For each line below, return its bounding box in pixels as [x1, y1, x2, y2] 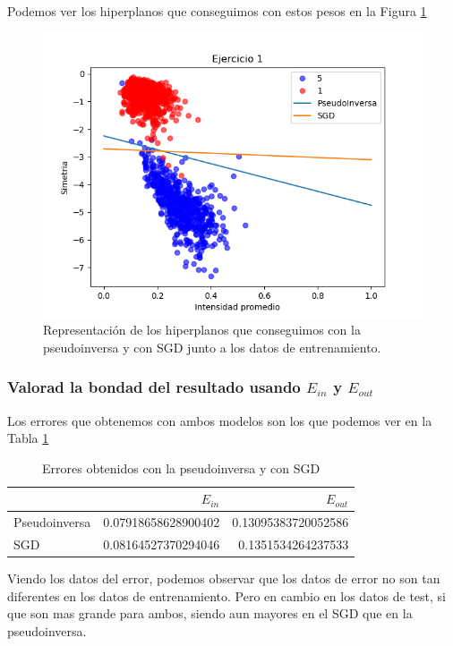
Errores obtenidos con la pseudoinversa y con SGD [42, 458, 321, 477]
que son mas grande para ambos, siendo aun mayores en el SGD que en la [7, 604, 413, 623]
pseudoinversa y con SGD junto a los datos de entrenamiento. [43, 337, 381, 356]
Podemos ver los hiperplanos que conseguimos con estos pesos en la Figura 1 [7, 2, 427, 20]
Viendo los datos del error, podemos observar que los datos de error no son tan [7, 569, 440, 588]
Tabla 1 [7, 429, 49, 447]
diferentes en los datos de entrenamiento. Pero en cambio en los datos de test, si [7, 586, 446, 605]
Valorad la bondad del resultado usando [7, 376, 301, 398]
